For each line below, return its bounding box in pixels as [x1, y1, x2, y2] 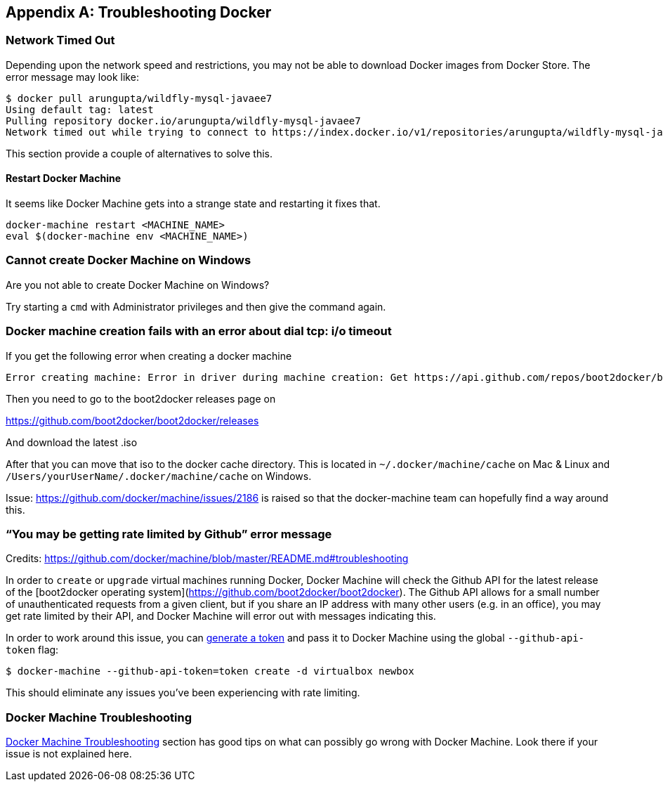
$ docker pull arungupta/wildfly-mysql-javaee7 [6, 92, 273, 104]
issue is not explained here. [6, 748, 132, 760]
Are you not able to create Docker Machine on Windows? [6, 278, 270, 291]
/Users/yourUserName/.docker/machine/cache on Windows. [6, 469, 312, 482]
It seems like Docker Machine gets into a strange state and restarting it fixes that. [6, 197, 381, 210]
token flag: [6, 644, 59, 656]
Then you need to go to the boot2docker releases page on [6, 392, 276, 405]
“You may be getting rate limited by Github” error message [6, 526, 332, 541]
